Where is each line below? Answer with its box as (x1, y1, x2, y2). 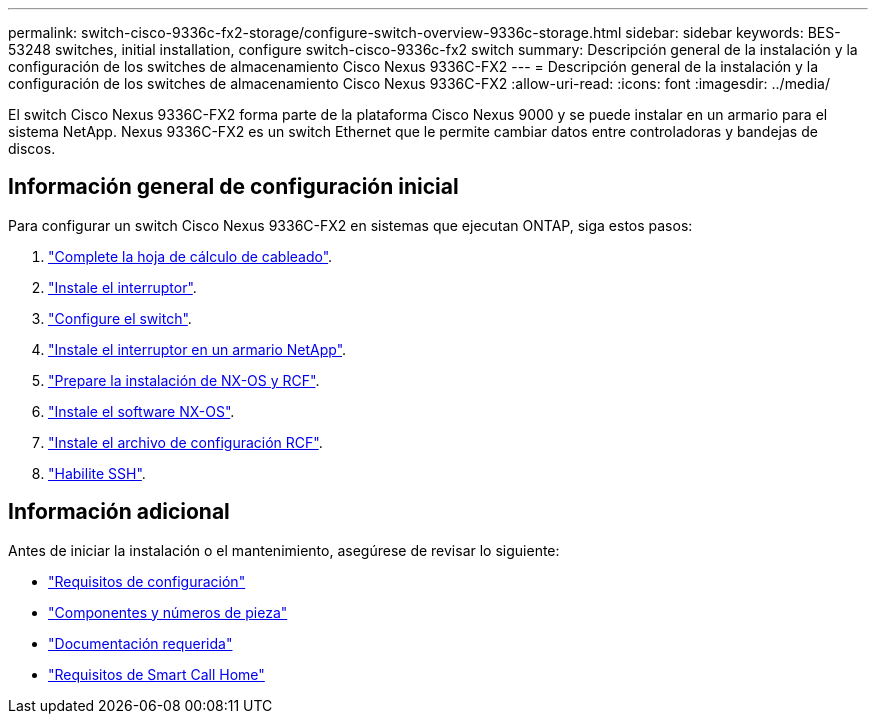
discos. (8, 140, 56, 157)
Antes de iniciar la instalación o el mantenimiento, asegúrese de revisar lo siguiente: (8, 541, 560, 559)
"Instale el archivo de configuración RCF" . (48, 433, 323, 451)
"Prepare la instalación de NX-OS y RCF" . (48, 371, 320, 389)
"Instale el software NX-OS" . (48, 402, 235, 420)
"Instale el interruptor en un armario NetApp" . (48, 340, 347, 358)
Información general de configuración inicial (8, 174, 459, 200)
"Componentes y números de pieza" (48, 603, 288, 621)
